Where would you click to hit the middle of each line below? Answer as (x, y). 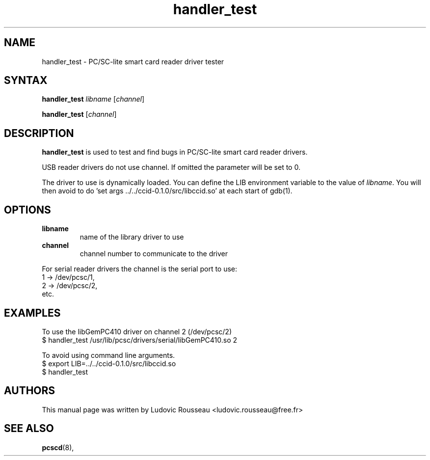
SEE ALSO (29, 429)
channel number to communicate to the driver (154, 254)
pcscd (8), (58, 447)
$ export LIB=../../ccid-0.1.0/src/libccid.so (109, 363)
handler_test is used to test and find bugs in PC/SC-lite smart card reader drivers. (175, 152)
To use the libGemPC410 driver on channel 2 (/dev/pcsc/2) (137, 331)
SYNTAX (26, 81)
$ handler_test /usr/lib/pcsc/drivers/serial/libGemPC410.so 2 (140, 340)
